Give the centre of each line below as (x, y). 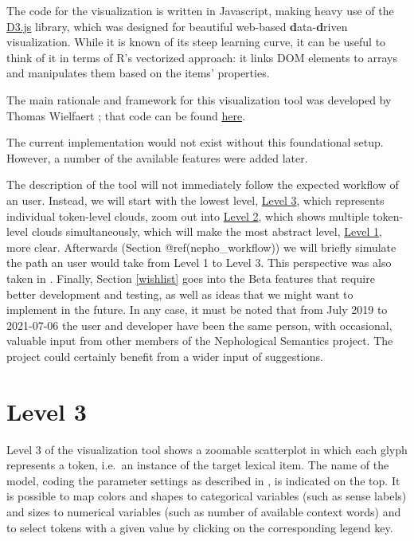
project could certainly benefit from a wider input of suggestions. (165, 356)
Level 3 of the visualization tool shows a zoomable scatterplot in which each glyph (207, 449)
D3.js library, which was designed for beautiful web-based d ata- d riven (177, 26)
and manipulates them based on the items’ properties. (138, 73)
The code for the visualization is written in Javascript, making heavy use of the (200, 10)
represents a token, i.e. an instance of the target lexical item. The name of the (198, 465)
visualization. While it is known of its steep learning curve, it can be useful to (196, 42)
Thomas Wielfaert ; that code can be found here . (126, 115)
